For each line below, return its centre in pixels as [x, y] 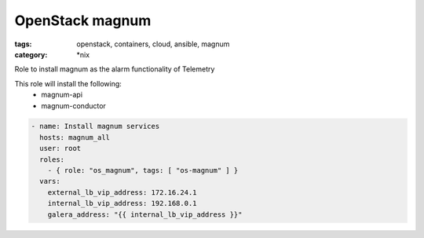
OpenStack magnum [83, 20]
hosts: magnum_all [75, 137]
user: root [60, 148]
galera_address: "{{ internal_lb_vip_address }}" [145, 214]
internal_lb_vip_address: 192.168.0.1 [122, 203]
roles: [52, 159]
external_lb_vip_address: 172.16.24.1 [122, 192]
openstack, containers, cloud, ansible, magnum [153, 44]
